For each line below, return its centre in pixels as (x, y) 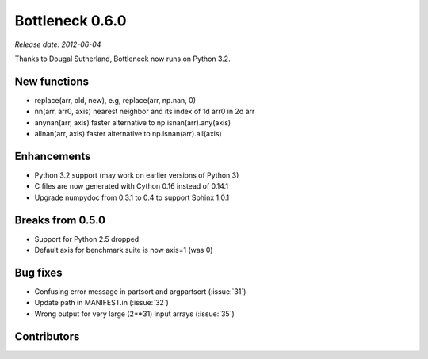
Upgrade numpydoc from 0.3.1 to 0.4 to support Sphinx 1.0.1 (132, 197)
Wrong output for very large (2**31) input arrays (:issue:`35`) (135, 314)
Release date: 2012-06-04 (58, 44)
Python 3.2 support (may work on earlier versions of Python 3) (137, 175)
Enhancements (53, 156)
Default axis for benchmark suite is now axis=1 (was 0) (124, 250)
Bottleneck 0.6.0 (71, 21)
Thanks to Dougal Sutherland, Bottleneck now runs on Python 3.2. (122, 59)
